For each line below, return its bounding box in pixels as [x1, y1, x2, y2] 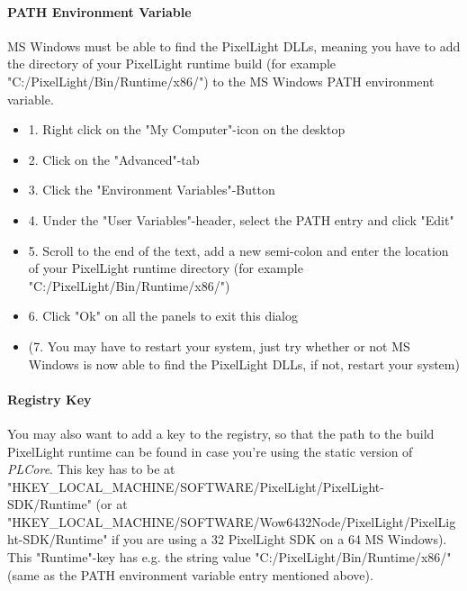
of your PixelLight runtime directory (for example [28, 259, 303, 277]
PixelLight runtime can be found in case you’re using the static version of [7, 441, 413, 460]
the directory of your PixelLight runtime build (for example [7, 54, 337, 73]
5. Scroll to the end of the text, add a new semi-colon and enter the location [28, 241, 449, 259]
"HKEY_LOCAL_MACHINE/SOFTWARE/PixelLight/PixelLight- [7, 477, 384, 496]
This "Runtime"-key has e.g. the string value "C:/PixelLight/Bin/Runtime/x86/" [7, 548, 452, 567]
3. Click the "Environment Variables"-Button [28, 180, 275, 199]
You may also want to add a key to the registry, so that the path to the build [7, 423, 435, 442]
